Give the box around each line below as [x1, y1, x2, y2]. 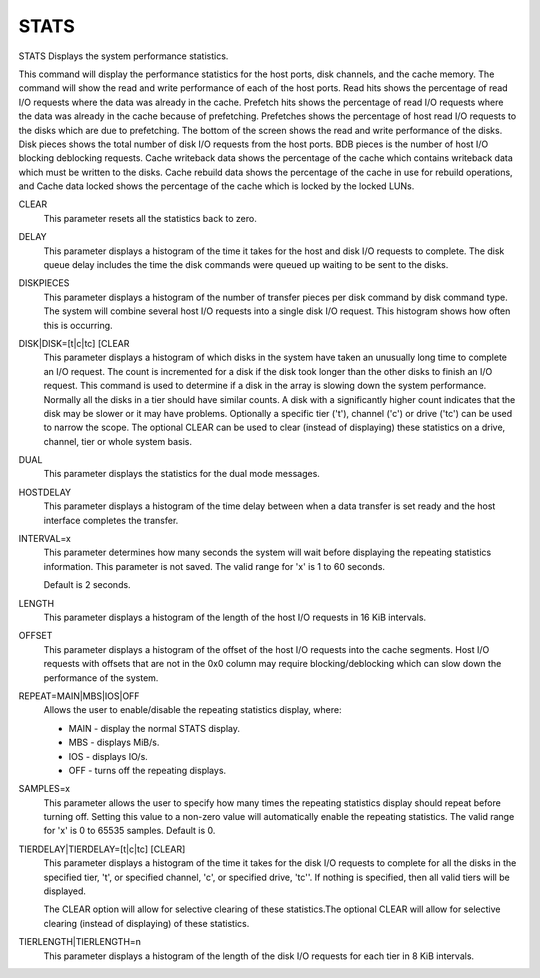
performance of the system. [43, 671, 159, 684]
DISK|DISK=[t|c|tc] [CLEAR [18, 337, 130, 349]
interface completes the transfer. [43, 514, 179, 526]
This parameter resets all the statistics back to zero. [43, 212, 257, 224]
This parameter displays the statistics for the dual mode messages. [43, 468, 320, 480]
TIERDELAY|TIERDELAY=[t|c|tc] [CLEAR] [18, 843, 186, 855]
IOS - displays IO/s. [68, 750, 149, 762]
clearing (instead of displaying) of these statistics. [43, 917, 250, 929]
